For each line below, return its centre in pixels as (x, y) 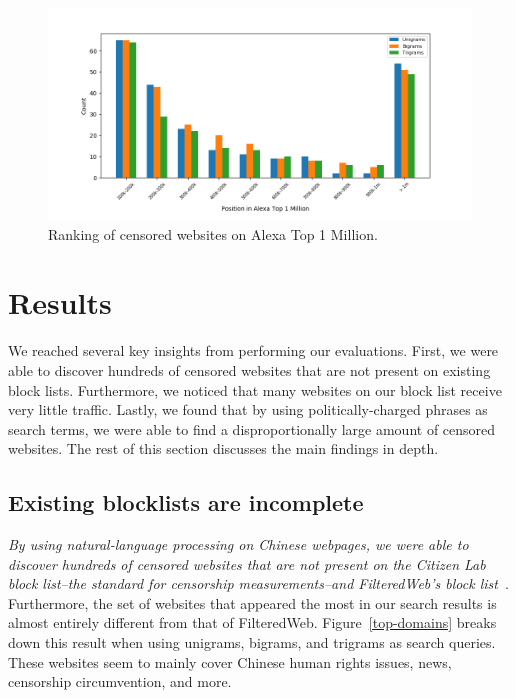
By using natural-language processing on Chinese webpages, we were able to (238, 544)
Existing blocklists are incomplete (186, 502)
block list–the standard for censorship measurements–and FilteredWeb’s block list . (258, 583)
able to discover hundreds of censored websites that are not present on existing (249, 369)
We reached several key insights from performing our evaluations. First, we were (253, 350)
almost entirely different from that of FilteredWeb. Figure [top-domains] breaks (252, 622)
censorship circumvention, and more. (120, 681)
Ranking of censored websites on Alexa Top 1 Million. (213, 233)
